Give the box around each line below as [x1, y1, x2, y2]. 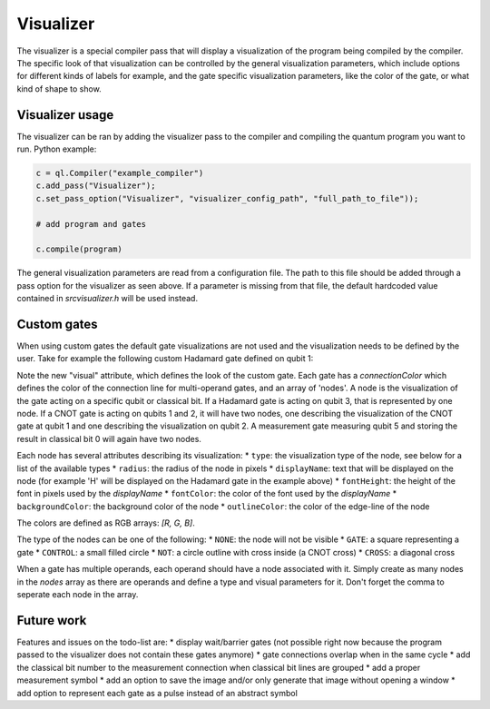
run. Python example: [16, 143, 97, 154]
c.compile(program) [35, 244, 122, 254]
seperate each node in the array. [16, 589, 139, 600]
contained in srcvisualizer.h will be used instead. [16, 293, 199, 304]
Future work [16, 613, 87, 628]
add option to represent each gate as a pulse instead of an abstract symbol [16, 687, 299, 698]
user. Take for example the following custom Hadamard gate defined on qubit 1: [16, 353, 314, 364]
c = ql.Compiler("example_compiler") [35, 168, 204, 178]
